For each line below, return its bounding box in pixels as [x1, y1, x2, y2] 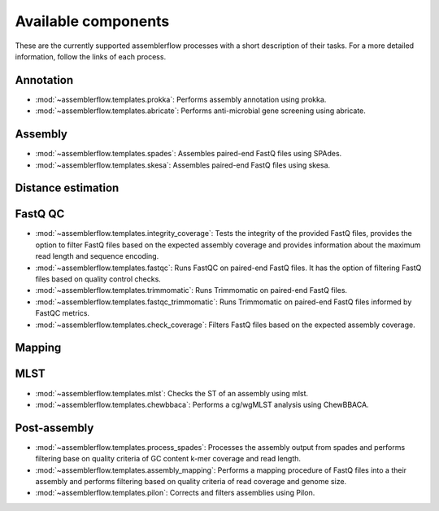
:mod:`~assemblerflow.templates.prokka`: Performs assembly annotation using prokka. [35, 94, 327, 104]
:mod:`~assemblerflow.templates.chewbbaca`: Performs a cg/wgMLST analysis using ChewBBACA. [35, 400, 369, 409]
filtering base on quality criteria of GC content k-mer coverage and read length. [35, 454, 301, 464]
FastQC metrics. [35, 308, 89, 318]
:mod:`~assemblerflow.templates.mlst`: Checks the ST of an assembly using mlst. [35, 388, 309, 398]
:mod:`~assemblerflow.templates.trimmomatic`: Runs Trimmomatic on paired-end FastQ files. [35, 286, 348, 295]
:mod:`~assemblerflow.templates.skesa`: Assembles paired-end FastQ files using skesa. [35, 159, 331, 170]
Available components [15, 12, 170, 30]
